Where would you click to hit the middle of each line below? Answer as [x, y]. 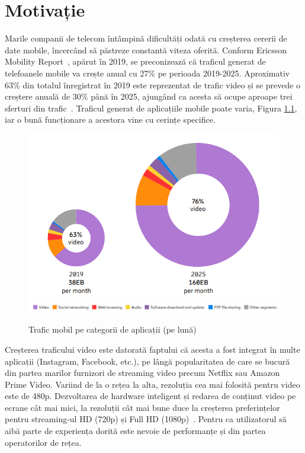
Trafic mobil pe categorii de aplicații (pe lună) [113, 329]
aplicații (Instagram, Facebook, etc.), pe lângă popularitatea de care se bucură [147, 361]
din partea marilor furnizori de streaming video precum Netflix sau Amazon [142, 373]
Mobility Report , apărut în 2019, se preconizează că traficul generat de [135, 61]
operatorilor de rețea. [43, 442]
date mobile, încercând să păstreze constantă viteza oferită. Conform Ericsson [146, 50]
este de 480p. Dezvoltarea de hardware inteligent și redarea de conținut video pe [150, 396]
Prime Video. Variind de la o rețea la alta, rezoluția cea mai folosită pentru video [152, 384]
